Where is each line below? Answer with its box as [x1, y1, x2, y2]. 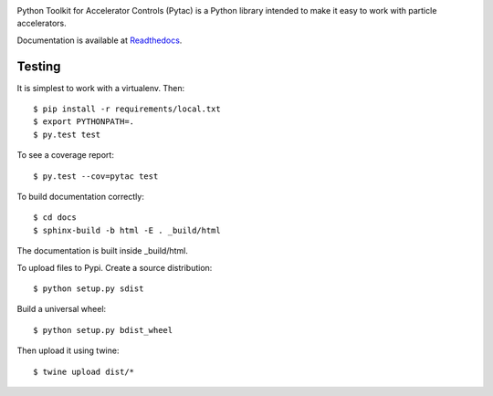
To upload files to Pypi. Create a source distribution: [16, 262, 213, 273]
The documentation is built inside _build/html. [16, 245, 189, 256]
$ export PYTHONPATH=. [33, 117, 135, 127]
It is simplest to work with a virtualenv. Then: [16, 82, 185, 93]
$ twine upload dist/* [33, 366, 135, 377]
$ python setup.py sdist [33, 283, 144, 294]
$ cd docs [33, 213, 77, 223]
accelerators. [16, 18, 68, 29]
